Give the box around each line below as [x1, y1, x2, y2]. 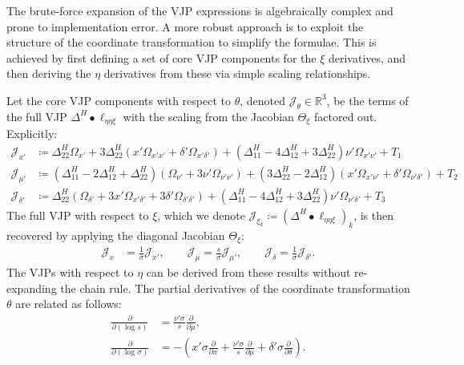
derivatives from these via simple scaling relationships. [103, 65, 371, 82]
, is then [353, 206, 393, 223]
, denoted [240, 91, 286, 108]
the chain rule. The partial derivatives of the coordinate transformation [60, 279, 410, 296]
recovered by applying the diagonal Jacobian [6, 226, 225, 243]
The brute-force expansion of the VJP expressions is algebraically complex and [6, 2, 393, 18]
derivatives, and [328, 49, 406, 66]
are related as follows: [15, 295, 122, 312]
